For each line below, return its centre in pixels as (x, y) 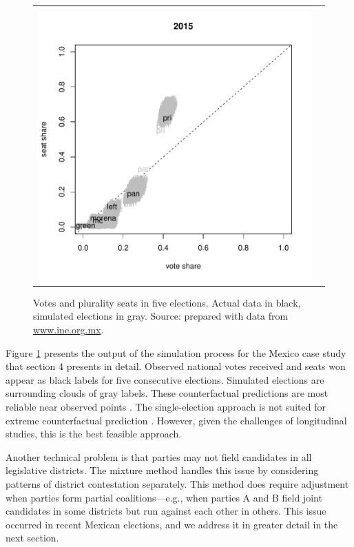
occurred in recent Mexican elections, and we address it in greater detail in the (172, 524)
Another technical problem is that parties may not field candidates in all (159, 456)
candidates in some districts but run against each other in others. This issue (166, 511)
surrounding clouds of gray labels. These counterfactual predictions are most (167, 393)
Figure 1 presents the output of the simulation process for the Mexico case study (176, 352)
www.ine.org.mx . (69, 330)
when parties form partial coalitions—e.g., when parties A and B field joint (164, 497)
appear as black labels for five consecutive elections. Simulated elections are (165, 379)
